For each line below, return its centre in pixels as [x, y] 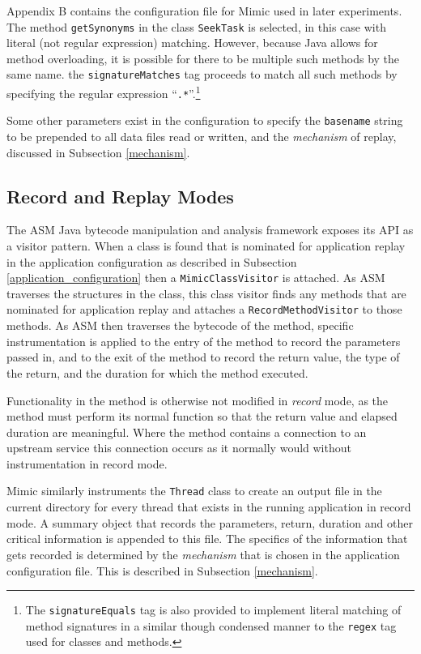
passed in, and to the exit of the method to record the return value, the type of [203, 357]
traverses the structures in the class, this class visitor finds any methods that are [206, 293]
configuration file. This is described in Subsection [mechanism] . [162, 570]
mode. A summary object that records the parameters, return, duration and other [210, 522]
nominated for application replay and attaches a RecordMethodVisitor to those [204, 309]
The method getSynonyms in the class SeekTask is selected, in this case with [196, 26]
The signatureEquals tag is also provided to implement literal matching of [213, 610]
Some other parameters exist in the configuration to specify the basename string [205, 120]
